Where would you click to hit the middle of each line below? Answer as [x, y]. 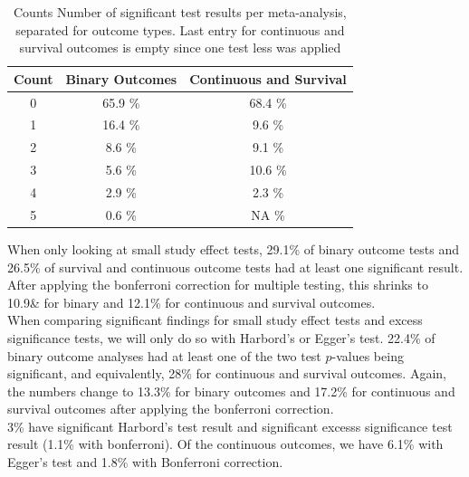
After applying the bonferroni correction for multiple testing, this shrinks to [218, 285]
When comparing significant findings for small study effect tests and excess [215, 320]
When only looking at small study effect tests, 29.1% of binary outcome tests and [234, 248]
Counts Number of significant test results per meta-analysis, [180, 12]
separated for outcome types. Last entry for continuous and [180, 29]
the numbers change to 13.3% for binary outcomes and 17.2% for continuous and [231, 391]
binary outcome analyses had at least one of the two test [164, 355]
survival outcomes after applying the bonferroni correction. [171, 409]
